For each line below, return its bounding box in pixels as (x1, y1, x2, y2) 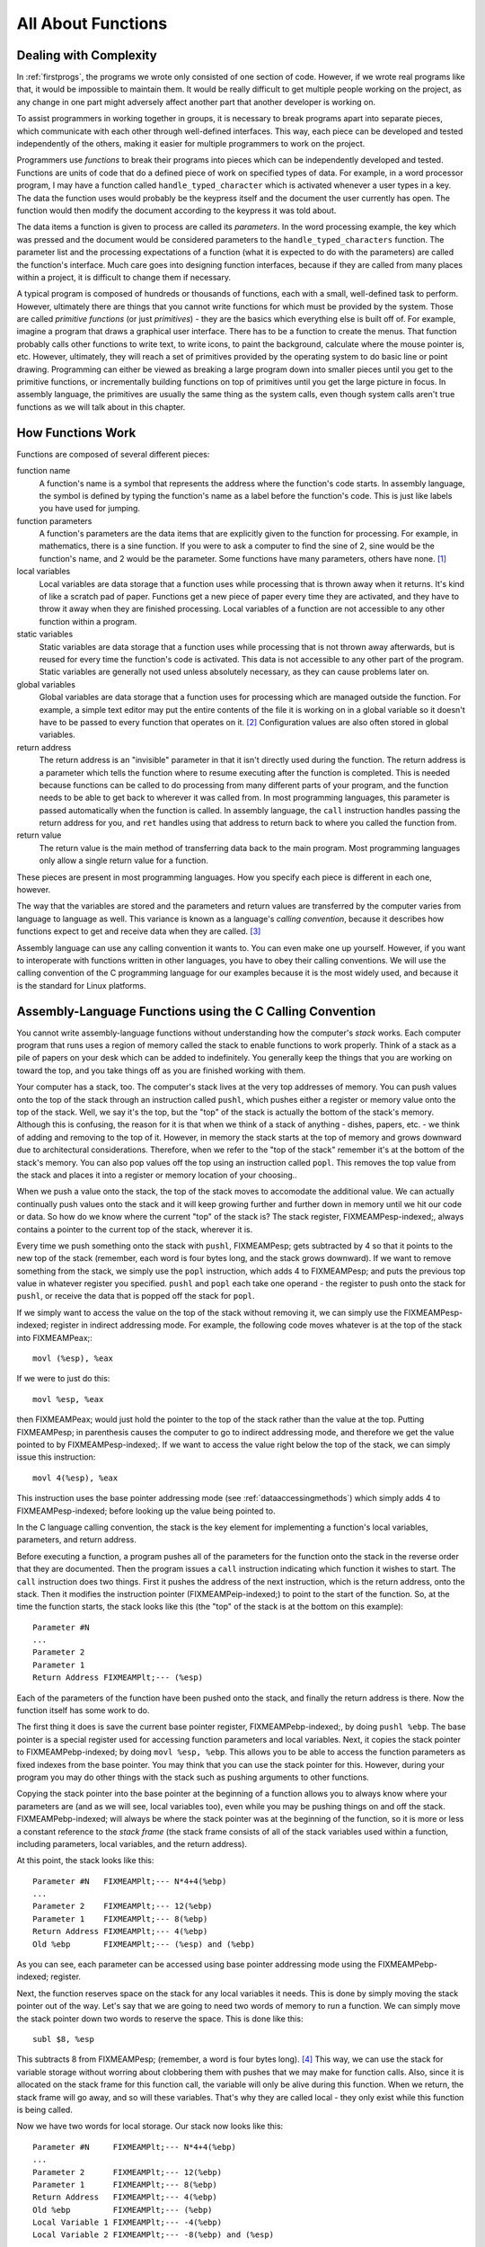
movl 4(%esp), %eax (32, 1472, 119, 1483)
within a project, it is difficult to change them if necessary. (16, 271, 232, 282)
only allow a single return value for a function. (39, 855, 208, 866)
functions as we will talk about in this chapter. (16, 401, 186, 413)
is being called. (16, 2104, 74, 2115)
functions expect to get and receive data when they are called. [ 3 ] (16, 926, 261, 937)
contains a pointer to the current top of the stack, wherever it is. (16, 1223, 253, 1235)
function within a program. (39, 616, 137, 626)
